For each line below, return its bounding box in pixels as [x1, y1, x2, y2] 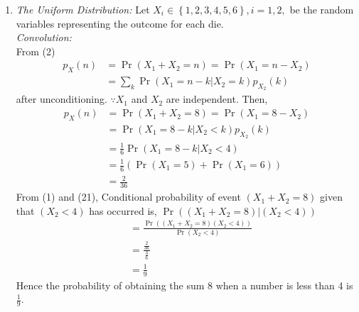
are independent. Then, [166, 91, 268, 106]
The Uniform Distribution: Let [16, 2, 150, 16]
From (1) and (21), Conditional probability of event [16, 189, 241, 204]
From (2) [16, 43, 55, 58]
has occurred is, [89, 203, 157, 218]
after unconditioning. [16, 91, 107, 106]
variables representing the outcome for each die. [16, 16, 224, 30]
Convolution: [16, 30, 72, 45]
